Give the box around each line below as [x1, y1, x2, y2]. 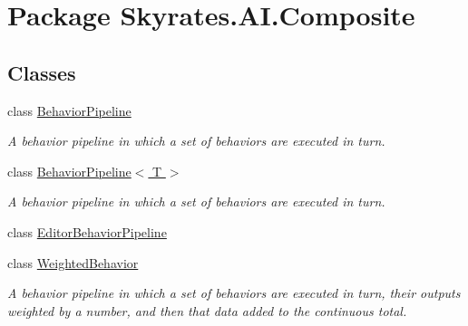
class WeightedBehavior [7, 253, 139, 272]
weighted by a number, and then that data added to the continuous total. [7, 301, 407, 320]
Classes [7, 58, 76, 86]
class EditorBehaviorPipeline [7, 222, 167, 241]
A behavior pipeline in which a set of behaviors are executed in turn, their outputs [7, 283, 461, 302]
